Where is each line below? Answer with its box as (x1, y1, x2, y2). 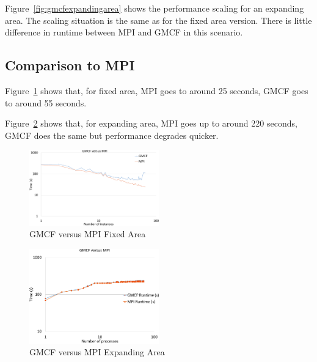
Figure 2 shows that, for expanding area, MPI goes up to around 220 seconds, (5, 117, 297, 130)
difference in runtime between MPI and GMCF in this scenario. (5, 26, 243, 39)
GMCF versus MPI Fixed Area (29, 227, 146, 240)
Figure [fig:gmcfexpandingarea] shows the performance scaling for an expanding (5, 2, 304, 14)
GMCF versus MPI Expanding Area (29, 345, 165, 358)
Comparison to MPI (5, 56, 135, 75)
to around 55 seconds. (5, 96, 87, 109)
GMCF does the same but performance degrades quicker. (5, 128, 219, 141)
